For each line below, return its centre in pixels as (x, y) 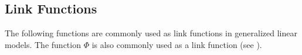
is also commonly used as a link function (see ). (177, 44)
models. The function (43, 44)
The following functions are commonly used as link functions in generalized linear (151, 33)
